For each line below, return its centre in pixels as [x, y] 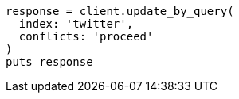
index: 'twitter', [76, 24]
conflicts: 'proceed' [86, 36]
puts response [49, 62]
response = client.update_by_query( [120, 11]
